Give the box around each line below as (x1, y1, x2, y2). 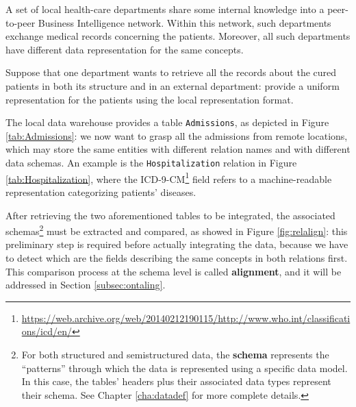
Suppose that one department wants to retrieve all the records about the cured (5, 65, 337, 79)
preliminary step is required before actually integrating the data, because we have (5, 237, 348, 251)
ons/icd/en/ (21, 324, 72, 338)
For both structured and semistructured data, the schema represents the (21, 347, 329, 361)
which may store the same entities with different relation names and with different (5, 142, 351, 156)
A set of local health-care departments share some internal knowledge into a (5, 2, 325, 16)
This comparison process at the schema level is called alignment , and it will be (5, 264, 342, 278)
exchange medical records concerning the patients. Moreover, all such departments (5, 29, 351, 43)
